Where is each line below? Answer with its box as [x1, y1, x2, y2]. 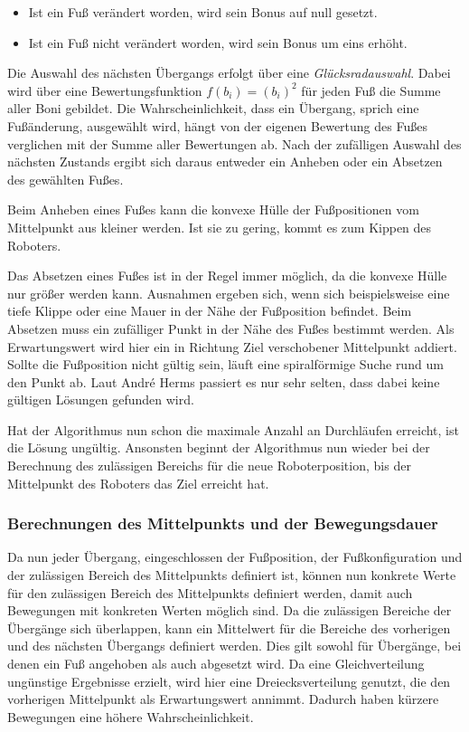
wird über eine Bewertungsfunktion [7, 81, 202, 100]
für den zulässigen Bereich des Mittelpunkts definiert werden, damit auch [7, 583, 413, 602]
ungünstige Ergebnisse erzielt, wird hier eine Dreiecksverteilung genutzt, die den [7, 671, 451, 690]
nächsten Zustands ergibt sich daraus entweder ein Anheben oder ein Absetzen [7, 152, 443, 171]
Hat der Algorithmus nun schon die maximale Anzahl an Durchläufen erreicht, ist [7, 420, 459, 439]
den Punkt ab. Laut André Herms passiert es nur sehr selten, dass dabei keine [7, 372, 440, 391]
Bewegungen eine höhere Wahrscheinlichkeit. [7, 707, 254, 726]
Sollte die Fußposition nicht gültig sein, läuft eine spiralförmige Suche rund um [7, 355, 444, 374]
